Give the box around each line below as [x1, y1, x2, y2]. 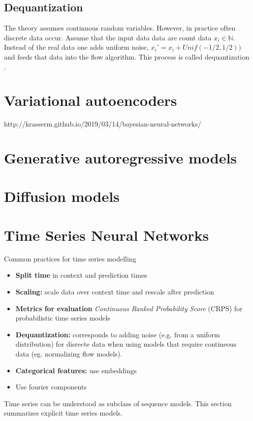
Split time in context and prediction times [15, 270, 147, 280]
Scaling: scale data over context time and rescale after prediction [15, 286, 214, 296]
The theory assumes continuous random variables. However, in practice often [4, 23, 236, 33]
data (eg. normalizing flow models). [15, 348, 123, 358]
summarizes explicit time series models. [4, 408, 123, 418]
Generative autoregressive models [4, 148, 237, 168]
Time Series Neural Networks [4, 225, 209, 245]
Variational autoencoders [4, 90, 177, 110]
